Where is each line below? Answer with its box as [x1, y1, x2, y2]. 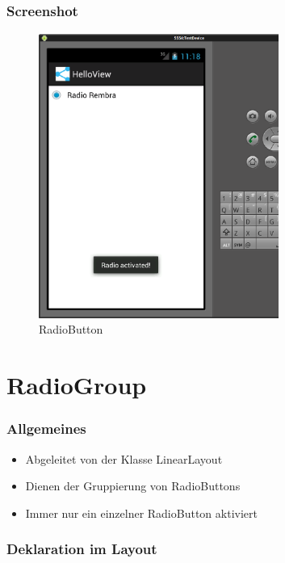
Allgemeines [6, 418, 86, 439]
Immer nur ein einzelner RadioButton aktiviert [25, 504, 258, 521]
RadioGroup [6, 368, 147, 401]
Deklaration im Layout [6, 539, 157, 559]
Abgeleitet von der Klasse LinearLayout [25, 450, 223, 467]
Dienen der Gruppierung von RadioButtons [25, 477, 241, 494]
